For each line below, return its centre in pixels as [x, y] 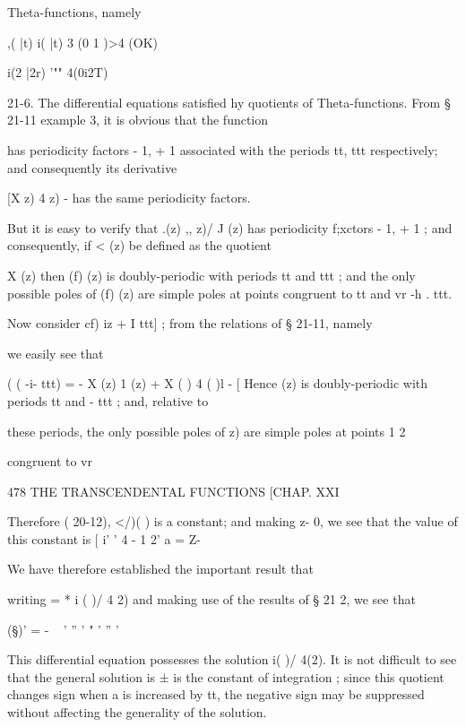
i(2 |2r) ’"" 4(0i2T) [58, 72]
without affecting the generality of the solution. [137, 712]
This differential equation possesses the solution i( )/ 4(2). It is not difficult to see [232, 659]
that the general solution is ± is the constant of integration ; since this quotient [226, 676]
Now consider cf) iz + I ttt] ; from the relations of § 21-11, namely [190, 323]
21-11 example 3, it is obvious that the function [138, 120]
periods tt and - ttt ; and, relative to [108, 400]
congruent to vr [50, 461]
